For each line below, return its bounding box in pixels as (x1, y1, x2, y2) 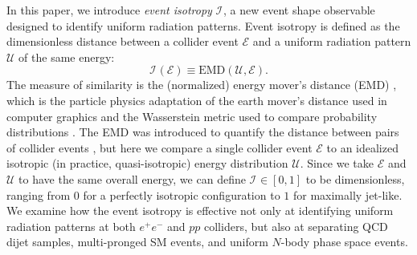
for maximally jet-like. (292, 186, 403, 203)
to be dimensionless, (305, 170, 405, 187)
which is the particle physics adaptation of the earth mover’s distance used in (6, 91, 387, 108)
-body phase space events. (280, 233, 408, 250)
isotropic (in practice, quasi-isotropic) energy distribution (6, 155, 288, 172)
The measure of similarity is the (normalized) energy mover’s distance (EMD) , (6, 76, 397, 93)
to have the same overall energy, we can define (18, 170, 246, 187)
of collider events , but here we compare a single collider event (6, 139, 313, 156)
